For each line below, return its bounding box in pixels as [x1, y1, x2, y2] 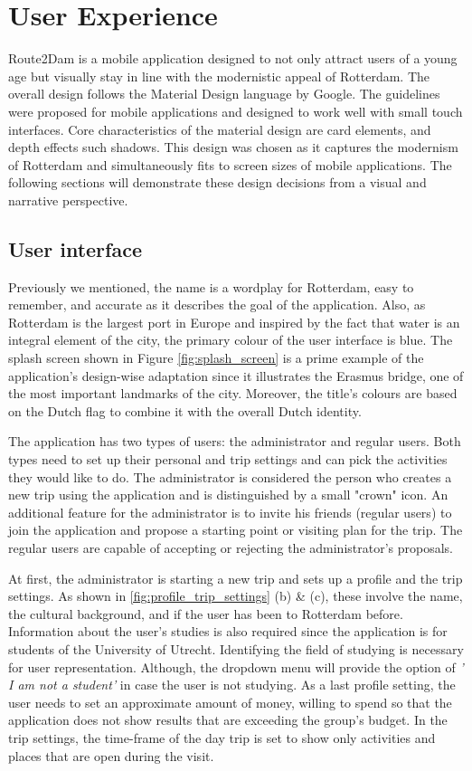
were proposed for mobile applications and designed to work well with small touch [8, 101, 463, 120]
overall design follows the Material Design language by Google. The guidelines [8, 84, 440, 103]
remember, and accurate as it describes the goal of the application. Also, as [8, 295, 426, 314]
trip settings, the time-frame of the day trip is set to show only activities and [8, 728, 436, 747]
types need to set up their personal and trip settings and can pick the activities [8, 450, 448, 469]
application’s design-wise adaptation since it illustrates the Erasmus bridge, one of [8, 366, 464, 385]
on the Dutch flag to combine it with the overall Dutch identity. [8, 401, 362, 420]
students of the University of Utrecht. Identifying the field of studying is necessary [8, 639, 464, 658]
